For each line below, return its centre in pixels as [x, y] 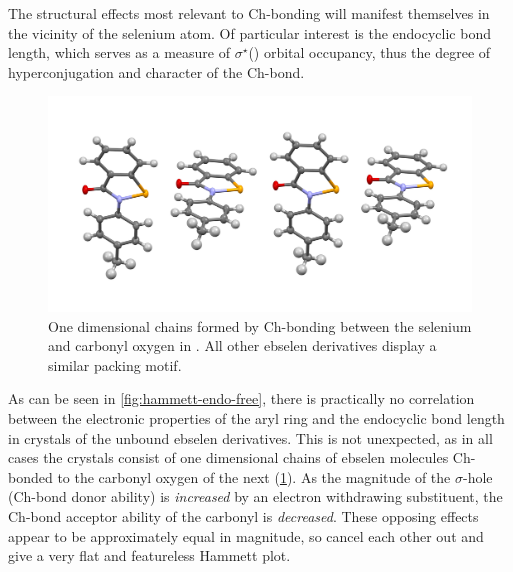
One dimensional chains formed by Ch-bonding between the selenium [260, 325]
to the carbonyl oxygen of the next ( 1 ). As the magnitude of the [254, 476]
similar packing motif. [115, 364]
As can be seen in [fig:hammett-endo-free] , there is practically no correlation [241, 398]
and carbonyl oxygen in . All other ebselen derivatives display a [242, 345]
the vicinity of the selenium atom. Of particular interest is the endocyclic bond [249, 32]
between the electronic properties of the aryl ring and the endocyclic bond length [256, 418]
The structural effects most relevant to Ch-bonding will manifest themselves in [249, 13]
